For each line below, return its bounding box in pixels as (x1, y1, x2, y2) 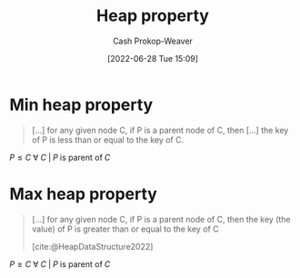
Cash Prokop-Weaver (112, 35, 194, 46)
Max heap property (9, 184, 157, 204)
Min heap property (9, 94, 154, 114)
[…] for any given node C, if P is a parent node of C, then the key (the (31, 213, 291, 224)
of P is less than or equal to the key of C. (31, 134, 185, 145)
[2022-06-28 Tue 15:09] (107, 53, 198, 64)
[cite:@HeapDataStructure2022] (31, 241, 154, 252)
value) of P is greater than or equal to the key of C (31, 223, 220, 234)
